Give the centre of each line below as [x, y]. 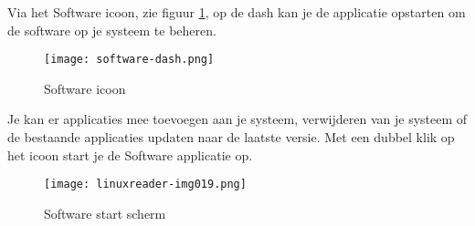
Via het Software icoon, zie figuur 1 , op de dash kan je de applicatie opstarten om [237, 12]
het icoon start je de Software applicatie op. [130, 154]
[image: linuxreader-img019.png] [145, 185]
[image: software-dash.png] [129, 60]
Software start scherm [105, 213]
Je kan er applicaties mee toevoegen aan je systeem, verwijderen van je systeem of [237, 119]
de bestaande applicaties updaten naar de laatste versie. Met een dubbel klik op [231, 137]
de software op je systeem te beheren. [112, 30]
